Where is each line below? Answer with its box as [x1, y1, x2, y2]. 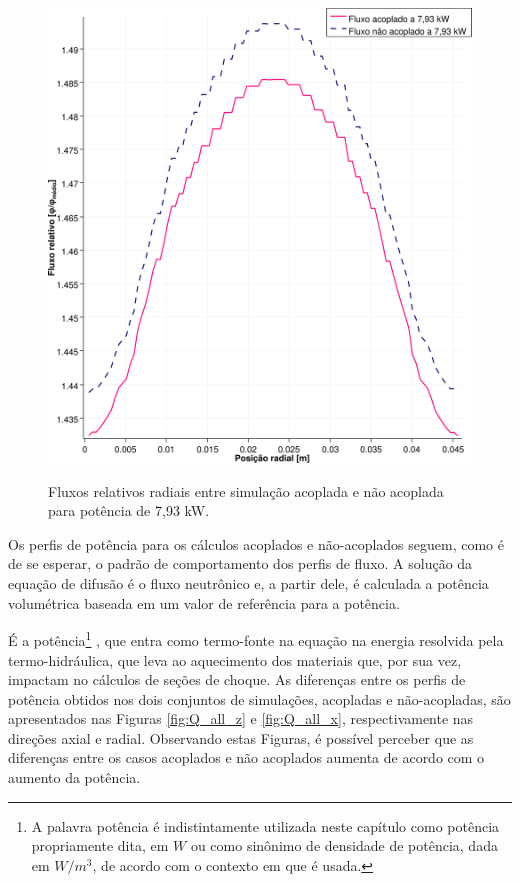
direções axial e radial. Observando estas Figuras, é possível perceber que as [8, 727, 474, 748]
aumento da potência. [8, 767, 141, 788]
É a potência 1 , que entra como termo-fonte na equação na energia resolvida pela [8, 627, 504, 650]
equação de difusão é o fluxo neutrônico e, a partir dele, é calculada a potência [8, 573, 489, 594]
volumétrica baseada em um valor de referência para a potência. [8, 592, 400, 613]
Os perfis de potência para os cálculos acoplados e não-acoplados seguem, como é [8, 533, 504, 554]
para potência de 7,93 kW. [48, 500, 210, 521]
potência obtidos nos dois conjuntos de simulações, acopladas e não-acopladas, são [8, 688, 511, 709]
